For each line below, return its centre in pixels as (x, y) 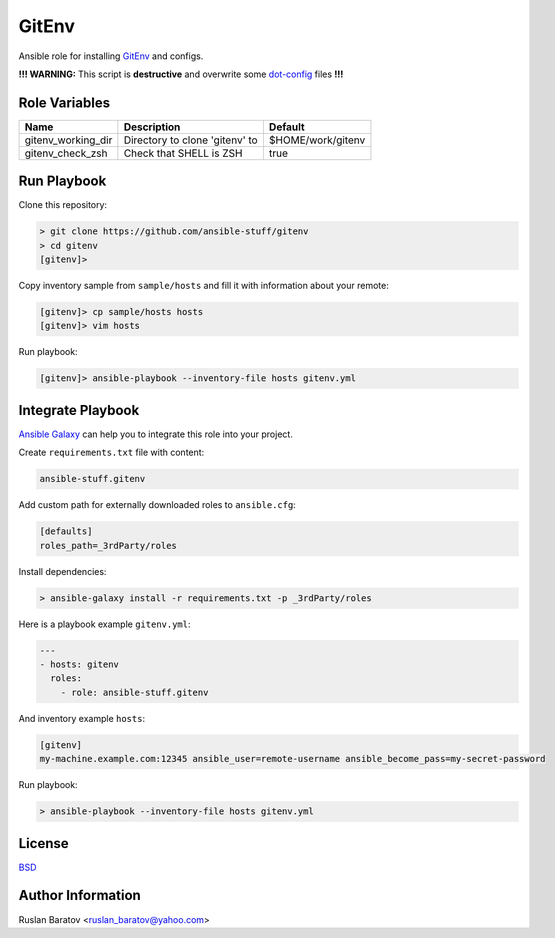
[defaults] (66, 531)
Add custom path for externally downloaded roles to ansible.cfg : (157, 505)
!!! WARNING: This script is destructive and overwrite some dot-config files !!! (181, 74)
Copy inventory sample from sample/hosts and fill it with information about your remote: (203, 286)
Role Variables (64, 102)
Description (152, 127)
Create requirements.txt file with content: (111, 452)
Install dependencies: (62, 571)
